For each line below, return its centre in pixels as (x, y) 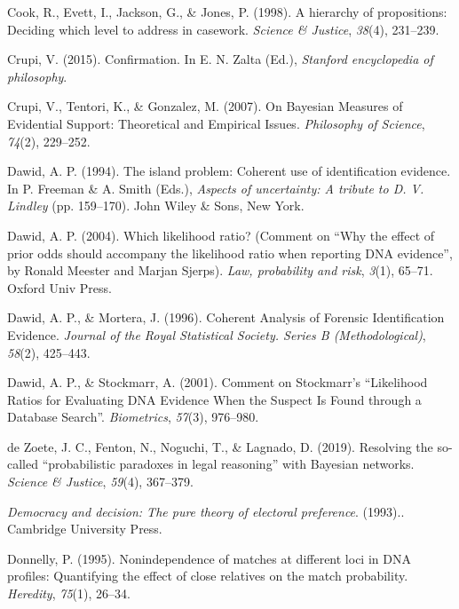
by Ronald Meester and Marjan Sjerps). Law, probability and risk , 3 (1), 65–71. (220, 270)
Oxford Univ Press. (59, 287)
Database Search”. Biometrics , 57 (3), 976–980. (133, 417)
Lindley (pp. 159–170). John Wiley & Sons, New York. (156, 206)
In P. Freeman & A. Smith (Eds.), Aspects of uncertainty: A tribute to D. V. (216, 188)
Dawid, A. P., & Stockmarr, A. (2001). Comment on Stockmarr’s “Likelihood (218, 382)
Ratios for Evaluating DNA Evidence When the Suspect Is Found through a (214, 399)
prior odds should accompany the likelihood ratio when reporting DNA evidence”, (230, 253)
